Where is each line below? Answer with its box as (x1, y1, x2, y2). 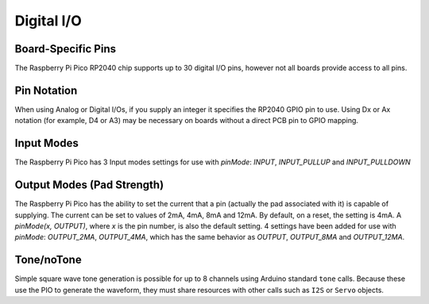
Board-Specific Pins (14, 42, 117, 56)
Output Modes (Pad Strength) (14, 179, 164, 192)
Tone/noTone (14, 253, 83, 267)
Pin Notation (14, 83, 78, 97)
